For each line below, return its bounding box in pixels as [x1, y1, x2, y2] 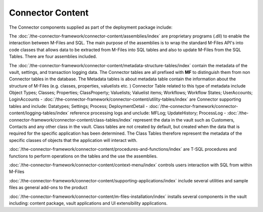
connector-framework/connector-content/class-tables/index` [9, 117, 132, 123]
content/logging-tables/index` [9, 110, 69, 116]
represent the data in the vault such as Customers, [133, 117, 235, 123]
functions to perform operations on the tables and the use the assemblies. [9, 153, 158, 159]
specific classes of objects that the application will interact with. [9, 137, 138, 143]
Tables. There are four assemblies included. [9, 53, 97, 59]
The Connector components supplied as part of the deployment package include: [9, 24, 173, 30]
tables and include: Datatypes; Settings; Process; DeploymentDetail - [9, 103, 148, 109]
